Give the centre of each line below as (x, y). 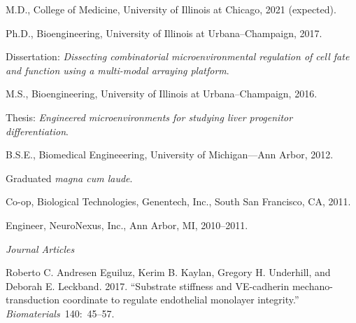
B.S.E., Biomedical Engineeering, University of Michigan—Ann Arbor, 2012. (170, 154)
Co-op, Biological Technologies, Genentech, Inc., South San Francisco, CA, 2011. (178, 201)
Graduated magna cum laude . (69, 178)
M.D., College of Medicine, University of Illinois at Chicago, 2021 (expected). (171, 9)
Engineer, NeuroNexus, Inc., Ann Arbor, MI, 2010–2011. (127, 225)
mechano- (312, 286)
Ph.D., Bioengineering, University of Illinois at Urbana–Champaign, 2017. (164, 33)
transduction (33, 300)
